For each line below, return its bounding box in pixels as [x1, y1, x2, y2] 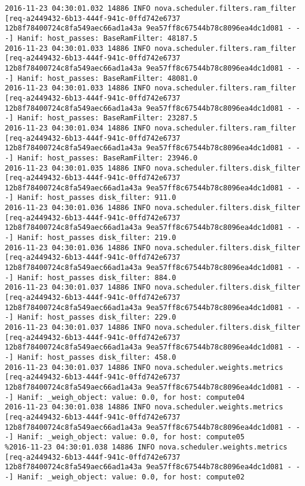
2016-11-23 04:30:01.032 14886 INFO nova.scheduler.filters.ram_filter [5, 4, 296, 13]
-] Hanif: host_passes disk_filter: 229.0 [5, 313, 176, 322]
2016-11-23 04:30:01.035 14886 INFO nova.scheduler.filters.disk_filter [5, 163, 300, 172]
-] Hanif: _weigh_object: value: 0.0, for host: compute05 [5, 433, 245, 442]
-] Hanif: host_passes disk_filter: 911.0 [5, 193, 176, 202]
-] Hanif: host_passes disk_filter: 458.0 [5, 353, 176, 362]
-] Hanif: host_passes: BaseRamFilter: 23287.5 [5, 114, 198, 123]
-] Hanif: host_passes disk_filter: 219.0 [5, 233, 176, 242]
